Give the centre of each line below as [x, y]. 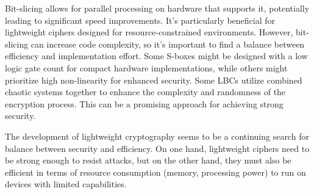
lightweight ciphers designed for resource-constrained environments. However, [149, 32]
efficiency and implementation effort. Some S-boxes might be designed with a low [156, 56]
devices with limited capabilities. [66, 184]
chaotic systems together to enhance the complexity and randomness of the [145, 92]
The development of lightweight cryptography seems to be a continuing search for [157, 136]
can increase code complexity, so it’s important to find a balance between [168, 44]
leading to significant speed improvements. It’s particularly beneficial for [140, 20]
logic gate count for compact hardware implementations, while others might [146, 67]
